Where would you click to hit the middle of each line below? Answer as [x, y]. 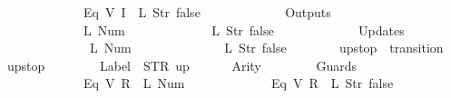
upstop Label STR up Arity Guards [182, 65]
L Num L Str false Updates [244, 29]
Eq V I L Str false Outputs [207, 12]
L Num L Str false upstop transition [266, 48]
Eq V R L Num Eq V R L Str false [238, 83]
